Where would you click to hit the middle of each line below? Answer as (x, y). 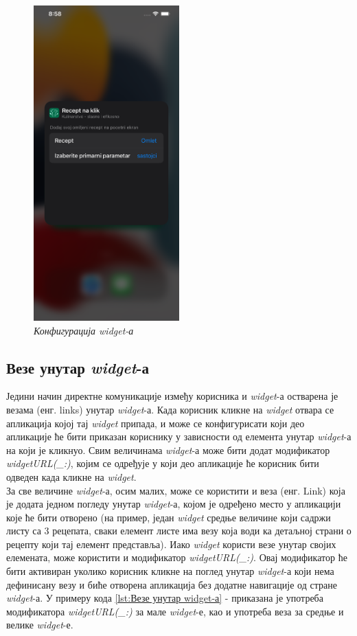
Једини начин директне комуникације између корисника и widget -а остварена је (172, 396)
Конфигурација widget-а (84, 330)
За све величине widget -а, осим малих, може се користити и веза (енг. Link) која (176, 490)
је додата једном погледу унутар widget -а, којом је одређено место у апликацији (174, 504)
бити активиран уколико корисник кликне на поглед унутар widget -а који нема (170, 571)
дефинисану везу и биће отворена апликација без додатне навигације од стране (172, 584)
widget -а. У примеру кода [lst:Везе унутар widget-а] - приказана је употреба (165, 598)
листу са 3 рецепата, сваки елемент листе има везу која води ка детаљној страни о (179, 531)
